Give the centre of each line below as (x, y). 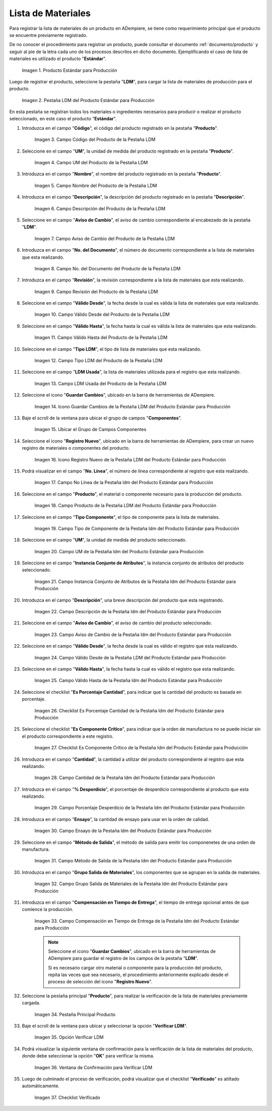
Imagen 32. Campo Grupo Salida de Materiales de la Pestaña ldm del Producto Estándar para (131, 884)
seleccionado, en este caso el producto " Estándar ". (63, 119)
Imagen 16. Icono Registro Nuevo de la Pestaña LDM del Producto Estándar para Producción (130, 459)
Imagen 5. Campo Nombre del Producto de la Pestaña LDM (96, 185)
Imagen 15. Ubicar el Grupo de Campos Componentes (90, 429)
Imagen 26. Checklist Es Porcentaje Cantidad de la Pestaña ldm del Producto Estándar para (129, 710)
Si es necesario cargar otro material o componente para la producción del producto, (135, 968)
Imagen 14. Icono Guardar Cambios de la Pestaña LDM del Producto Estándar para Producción (132, 406)
